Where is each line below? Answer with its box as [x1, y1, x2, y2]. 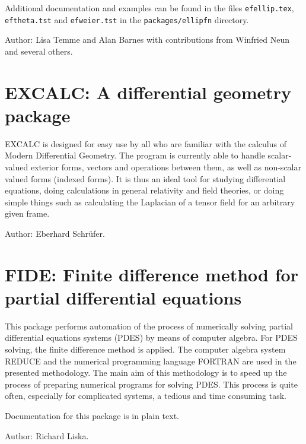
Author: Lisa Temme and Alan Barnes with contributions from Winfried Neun [5, 33, 289, 46]
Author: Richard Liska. [5, 429, 89, 442]
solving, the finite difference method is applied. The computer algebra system [5, 343, 286, 356]
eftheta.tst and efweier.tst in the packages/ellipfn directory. [5, 13, 249, 26]
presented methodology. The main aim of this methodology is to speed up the [5, 366, 287, 379]
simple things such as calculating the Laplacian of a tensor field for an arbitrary [5, 195, 295, 208]
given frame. [5, 207, 50, 220]
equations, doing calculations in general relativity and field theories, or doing [5, 184, 284, 196]
